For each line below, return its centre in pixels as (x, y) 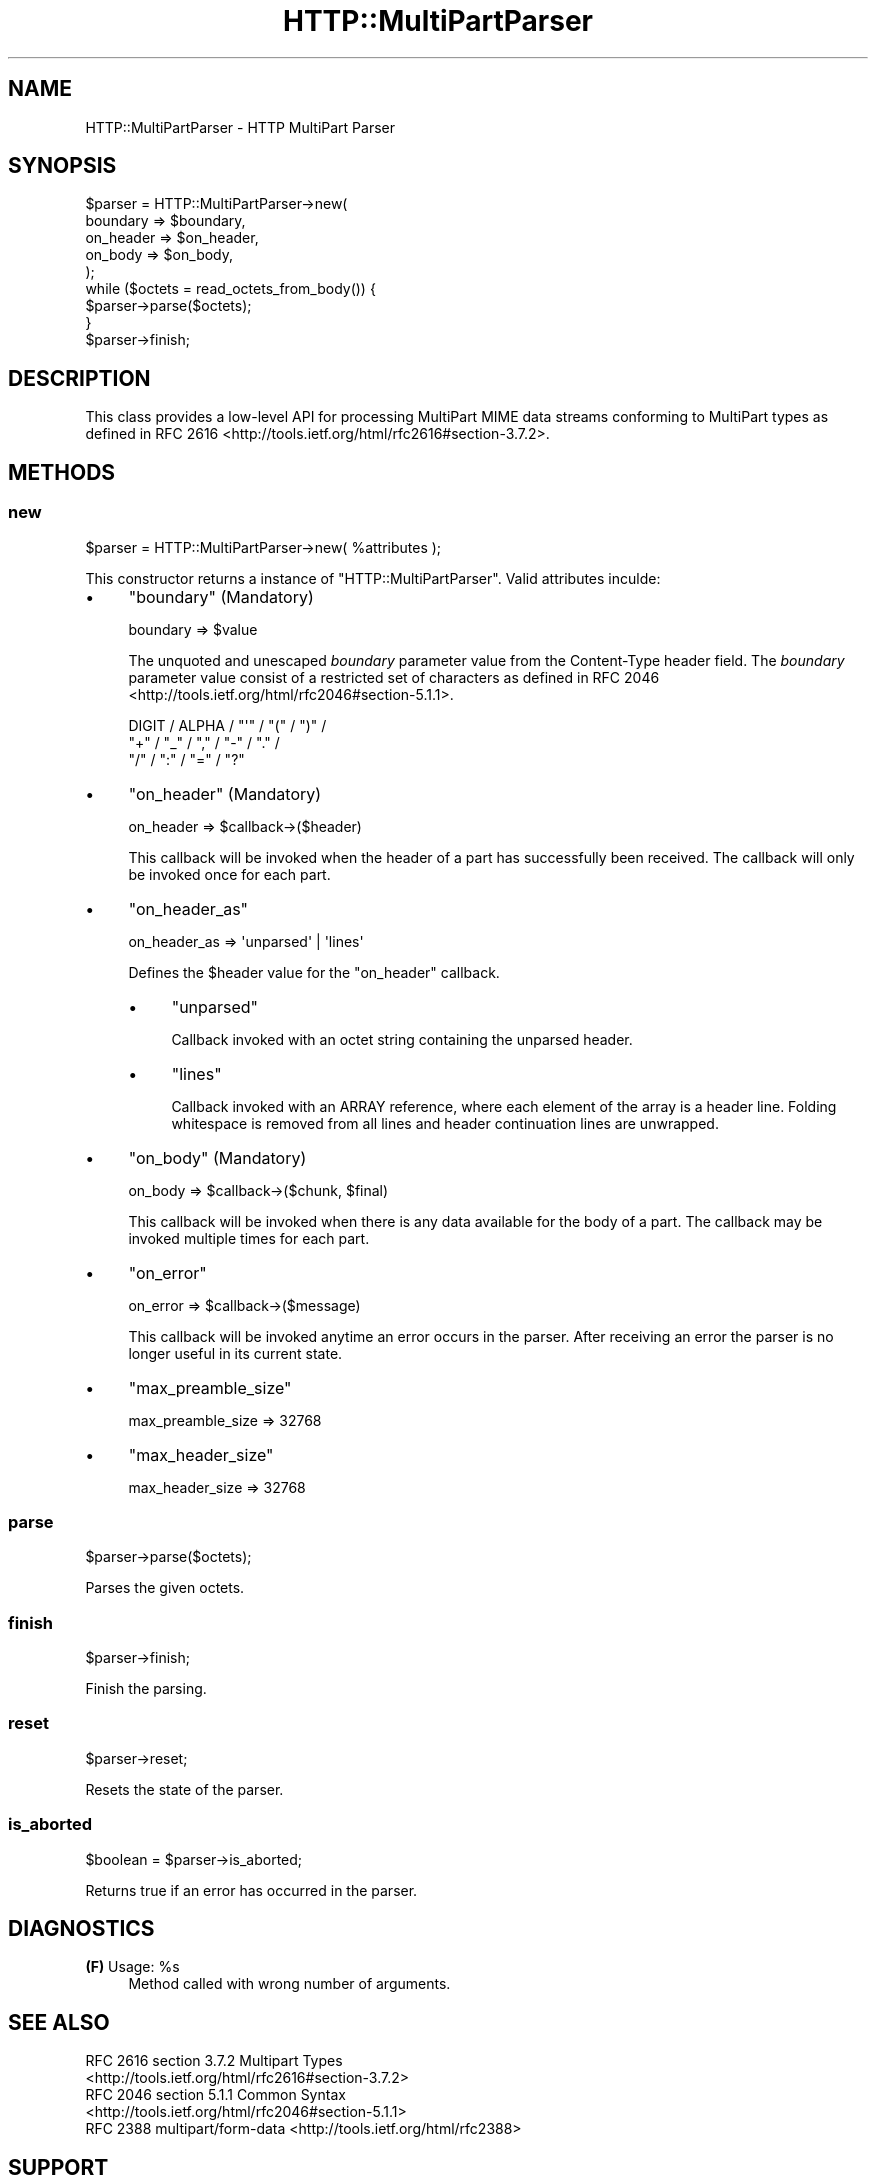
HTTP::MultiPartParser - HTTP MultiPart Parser (240, 127)
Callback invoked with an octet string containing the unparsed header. (402, 1039)
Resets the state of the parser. (184, 1789)
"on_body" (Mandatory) (217, 1157)
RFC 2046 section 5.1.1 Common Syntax (215, 2095)
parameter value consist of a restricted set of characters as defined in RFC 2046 (394, 677)
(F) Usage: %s (132, 1967)
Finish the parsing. (146, 1688)
